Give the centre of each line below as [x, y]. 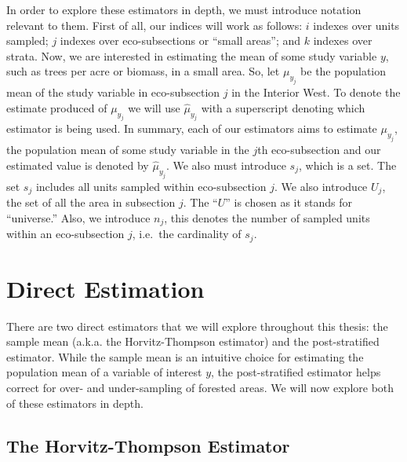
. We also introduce [321, 186]
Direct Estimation [105, 288]
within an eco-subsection [65, 234]
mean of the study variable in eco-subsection [113, 92]
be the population [343, 71]
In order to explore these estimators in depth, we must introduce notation [184, 9]
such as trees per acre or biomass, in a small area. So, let [143, 71]
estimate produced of [57, 107]
